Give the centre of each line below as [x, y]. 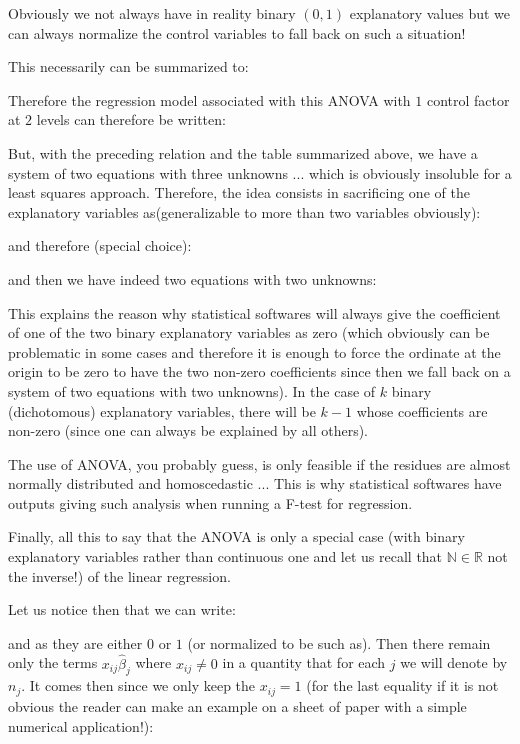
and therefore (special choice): [100, 245]
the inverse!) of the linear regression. [119, 575]
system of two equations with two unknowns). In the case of [192, 390]
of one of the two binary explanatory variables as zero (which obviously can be [249, 332]
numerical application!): [81, 725]
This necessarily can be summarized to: [128, 66]
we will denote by [454, 662]
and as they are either [75, 642]
